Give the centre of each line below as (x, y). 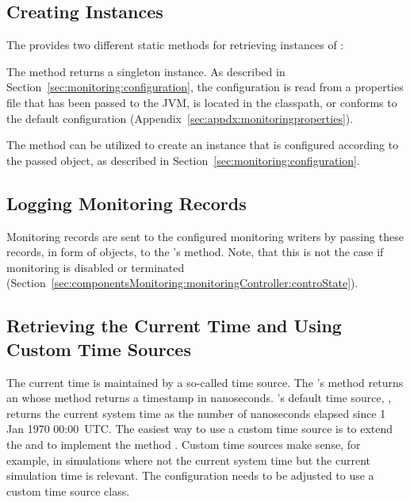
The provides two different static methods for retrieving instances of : (175, 45)
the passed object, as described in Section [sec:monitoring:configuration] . (183, 160)
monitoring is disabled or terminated (96, 267)
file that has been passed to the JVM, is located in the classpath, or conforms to (202, 102)
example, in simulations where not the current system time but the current (188, 460)
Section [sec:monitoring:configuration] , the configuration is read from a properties (205, 87)
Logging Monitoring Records (126, 203)
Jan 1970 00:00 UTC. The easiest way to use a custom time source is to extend (200, 429)
